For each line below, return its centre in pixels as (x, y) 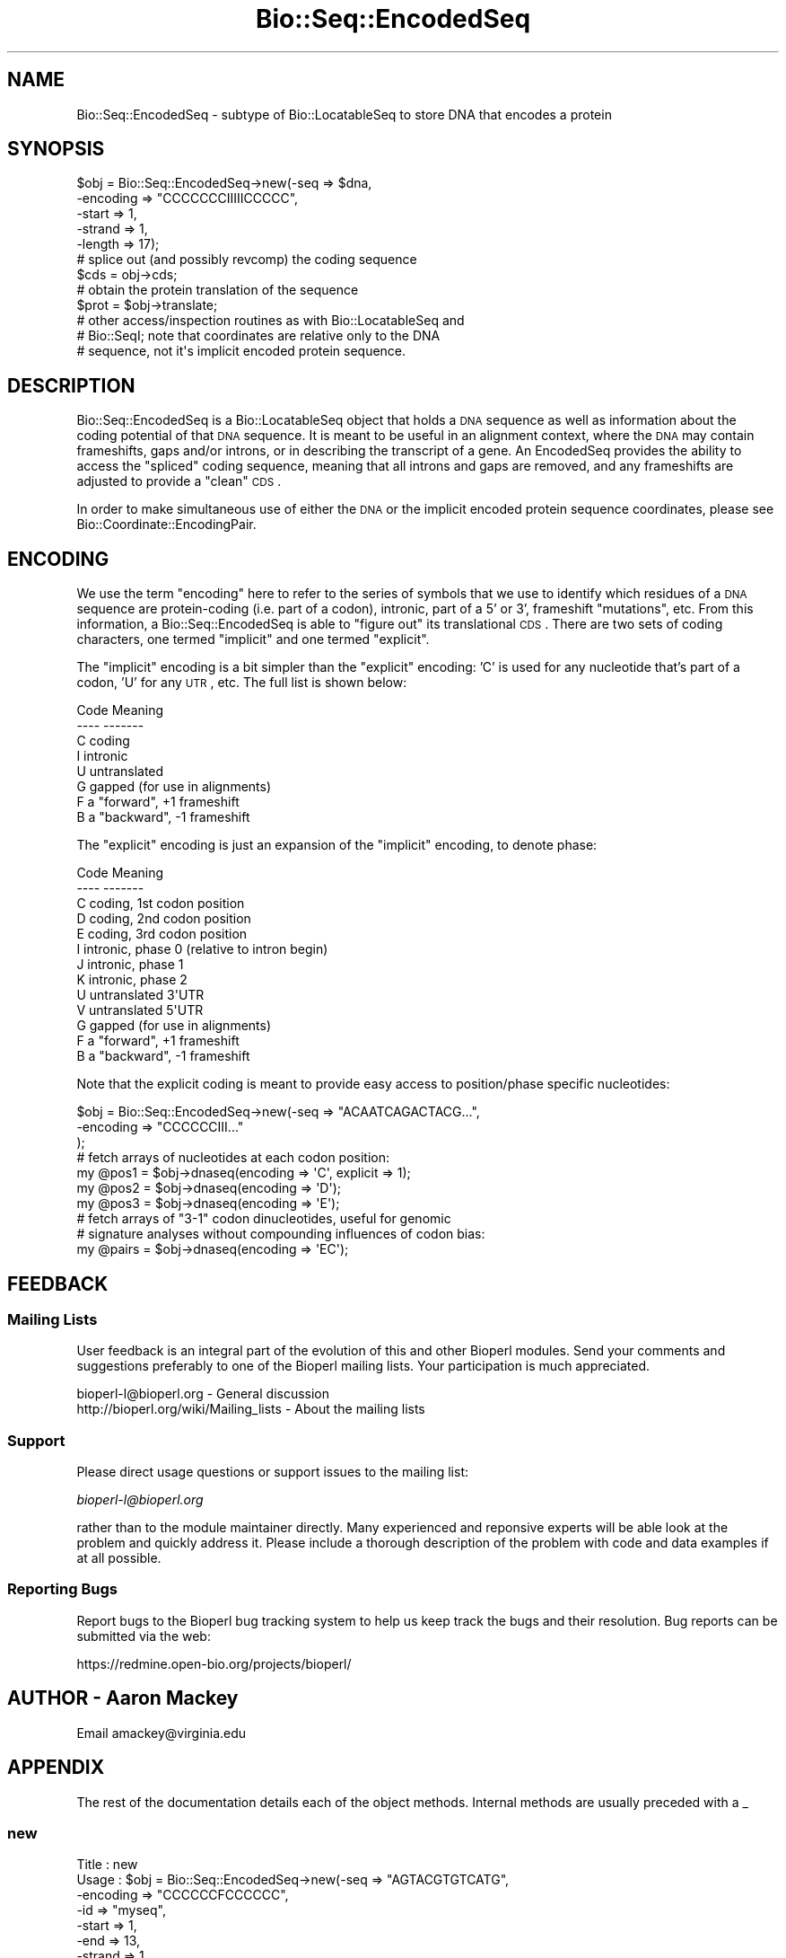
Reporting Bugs (62, 1589)
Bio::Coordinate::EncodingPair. (166, 525)
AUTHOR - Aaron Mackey (123, 1698)
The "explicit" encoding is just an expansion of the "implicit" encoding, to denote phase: (337, 845)
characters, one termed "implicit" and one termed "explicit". (253, 639)
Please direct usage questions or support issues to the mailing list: (272, 1472)
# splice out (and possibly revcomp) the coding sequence (247, 260)
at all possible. (119, 1558)
